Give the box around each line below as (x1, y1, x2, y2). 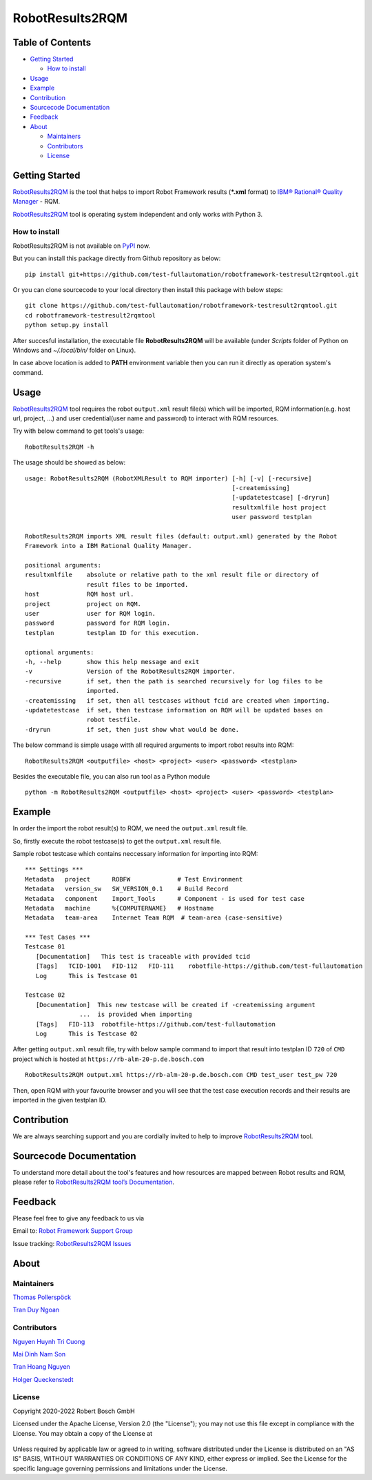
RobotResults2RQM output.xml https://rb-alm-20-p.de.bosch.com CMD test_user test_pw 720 (25, 1071, 338, 1079)
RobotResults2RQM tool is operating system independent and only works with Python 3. (12, 210, 263, 218)
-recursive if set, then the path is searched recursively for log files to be (25, 677, 323, 685)
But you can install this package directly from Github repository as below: (12, 254, 221, 262)
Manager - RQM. (12, 197, 61, 206)
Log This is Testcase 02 (35, 1030, 138, 1038)
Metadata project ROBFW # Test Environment (25, 875, 243, 883)
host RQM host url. (25, 590, 134, 598)
